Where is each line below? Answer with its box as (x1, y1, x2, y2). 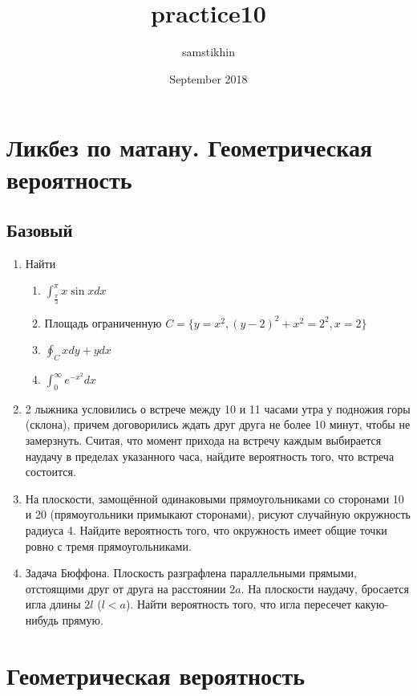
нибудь (25, 611, 59, 628)
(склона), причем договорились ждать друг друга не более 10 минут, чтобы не (25, 416, 411, 433)
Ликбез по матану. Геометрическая (6, 131, 373, 164)
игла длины (25, 596, 81, 613)
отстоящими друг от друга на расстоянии (25, 580, 226, 596)
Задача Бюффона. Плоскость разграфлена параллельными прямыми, (25, 564, 357, 581)
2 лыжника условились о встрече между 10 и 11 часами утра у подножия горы (25, 400, 411, 417)
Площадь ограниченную (44, 314, 162, 331)
